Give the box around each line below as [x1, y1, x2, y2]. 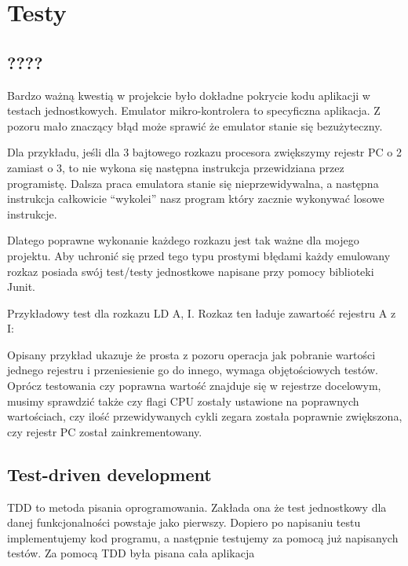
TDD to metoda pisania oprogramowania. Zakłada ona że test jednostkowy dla [7, 498, 387, 515]
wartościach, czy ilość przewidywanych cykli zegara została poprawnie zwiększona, [7, 408, 403, 424]
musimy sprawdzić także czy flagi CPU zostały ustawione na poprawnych [7, 392, 359, 409]
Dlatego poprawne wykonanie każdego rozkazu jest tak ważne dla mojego [7, 232, 359, 248]
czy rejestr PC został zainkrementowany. [7, 423, 202, 439]
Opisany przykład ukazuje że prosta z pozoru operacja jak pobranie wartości [7, 346, 376, 362]
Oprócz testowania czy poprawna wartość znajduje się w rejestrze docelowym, [7, 377, 381, 394]
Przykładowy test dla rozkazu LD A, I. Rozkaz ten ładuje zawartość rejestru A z [7, 304, 396, 321]
